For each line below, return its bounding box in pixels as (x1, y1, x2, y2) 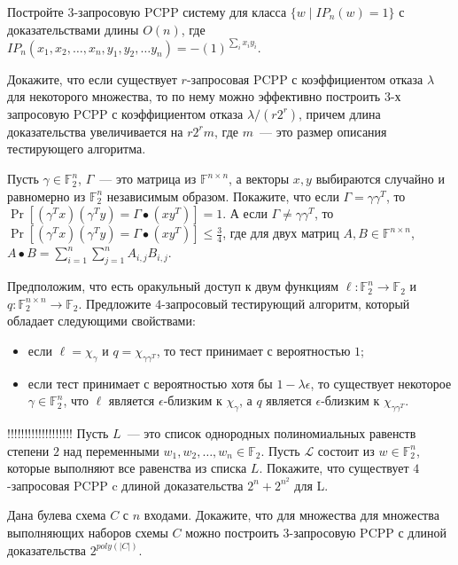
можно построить (185, 523, 279, 542)
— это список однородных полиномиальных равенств (127, 424, 416, 443)
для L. (294, 475, 329, 494)
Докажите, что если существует (7, 69, 177, 88)
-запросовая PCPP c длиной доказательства (7, 475, 244, 494)
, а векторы (229, 169, 290, 188)
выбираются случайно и (315, 169, 445, 188)
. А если (222, 204, 268, 223)
